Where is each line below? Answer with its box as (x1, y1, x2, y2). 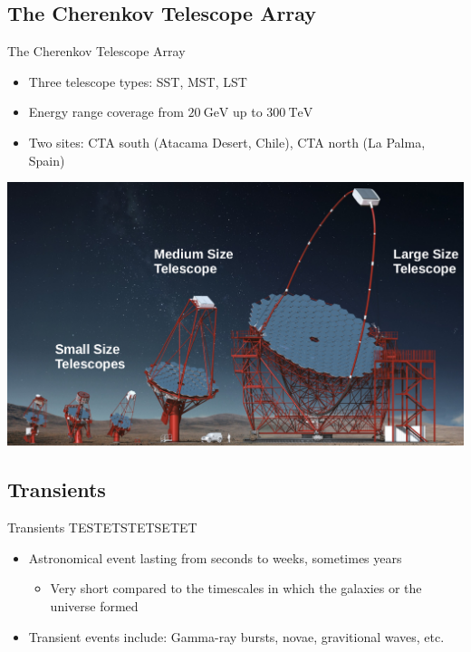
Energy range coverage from (28, 102, 184, 121)
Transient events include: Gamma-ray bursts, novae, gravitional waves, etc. (28, 627, 445, 646)
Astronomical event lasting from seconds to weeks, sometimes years (28, 548, 402, 567)
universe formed (50, 596, 139, 615)
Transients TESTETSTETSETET (7, 518, 197, 537)
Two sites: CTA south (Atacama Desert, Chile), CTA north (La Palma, (28, 132, 426, 151)
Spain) (28, 150, 65, 169)
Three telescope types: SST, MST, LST (28, 72, 247, 91)
